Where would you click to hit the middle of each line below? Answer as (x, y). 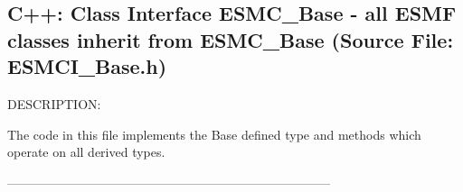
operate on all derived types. (86, 152)
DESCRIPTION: (54, 103)
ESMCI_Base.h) (87, 66)
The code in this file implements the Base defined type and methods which (214, 134)
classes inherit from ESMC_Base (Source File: (231, 39)
